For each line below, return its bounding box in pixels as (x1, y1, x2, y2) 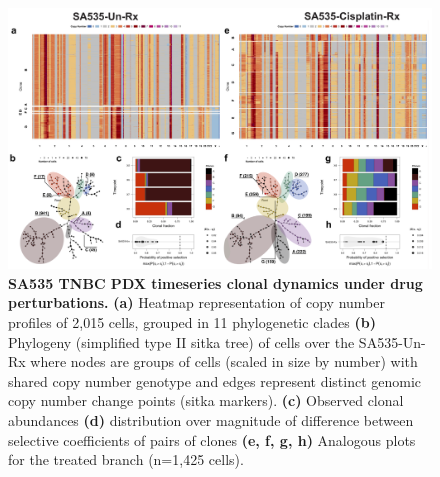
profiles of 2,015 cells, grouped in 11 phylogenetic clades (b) (8, 312, 376, 333)
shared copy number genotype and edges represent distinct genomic (8, 370, 422, 391)
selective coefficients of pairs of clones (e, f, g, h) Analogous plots (8, 429, 416, 450)
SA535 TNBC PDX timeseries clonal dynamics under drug (8, 272, 423, 293)
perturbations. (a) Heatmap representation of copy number (8, 292, 385, 313)
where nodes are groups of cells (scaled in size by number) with (30, 351, 418, 372)
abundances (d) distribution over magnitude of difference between (8, 410, 414, 431)
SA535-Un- (358, 331, 426, 352)
